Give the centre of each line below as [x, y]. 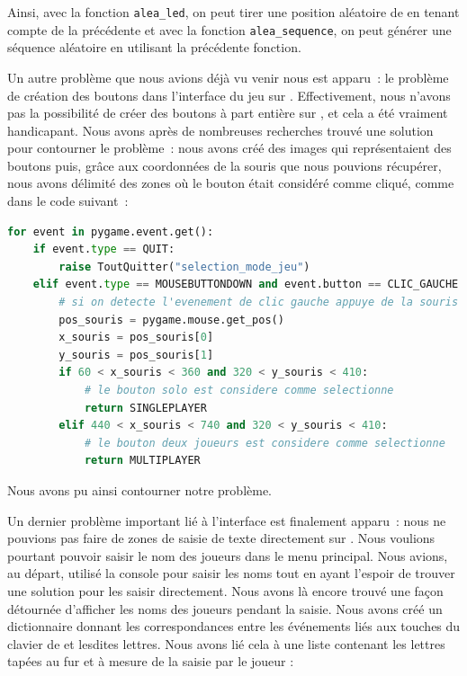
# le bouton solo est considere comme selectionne [239, 390]
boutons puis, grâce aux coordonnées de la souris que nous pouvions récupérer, [225, 165]
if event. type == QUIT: [104, 249]
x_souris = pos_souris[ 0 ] [136, 338]
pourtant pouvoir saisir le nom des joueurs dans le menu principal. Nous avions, [228, 555]
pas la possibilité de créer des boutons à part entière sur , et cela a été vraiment [228, 113]
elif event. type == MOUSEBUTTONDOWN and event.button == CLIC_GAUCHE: [249, 285]
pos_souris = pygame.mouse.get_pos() [171, 320]
